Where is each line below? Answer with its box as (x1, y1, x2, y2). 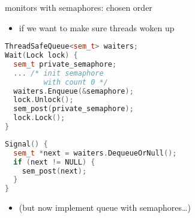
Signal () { (5, 139, 48, 148)
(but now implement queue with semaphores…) (19, 201, 191, 214)
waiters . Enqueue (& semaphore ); (13, 86, 134, 95)
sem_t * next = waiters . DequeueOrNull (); (13, 148, 177, 157)
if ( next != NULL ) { (13, 157, 95, 166)
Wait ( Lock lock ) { (5, 51, 78, 60)
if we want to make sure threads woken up (19, 21, 175, 34)
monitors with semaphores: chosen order (5, 1, 152, 13)
